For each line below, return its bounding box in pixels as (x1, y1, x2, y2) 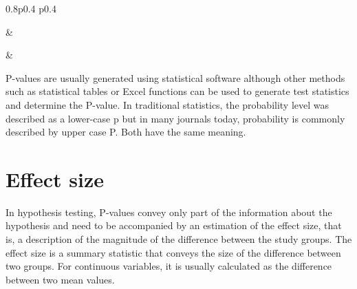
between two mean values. (6, 272, 115, 286)
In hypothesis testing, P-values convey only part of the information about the (6, 204, 332, 219)
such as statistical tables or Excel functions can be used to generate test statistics (6, 84, 349, 98)
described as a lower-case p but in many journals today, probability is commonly (6, 111, 345, 125)
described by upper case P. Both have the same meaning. (6, 125, 246, 139)
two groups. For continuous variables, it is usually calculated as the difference (6, 259, 332, 273)
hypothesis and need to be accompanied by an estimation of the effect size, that (6, 218, 342, 233)
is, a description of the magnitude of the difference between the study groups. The (6, 232, 352, 246)
